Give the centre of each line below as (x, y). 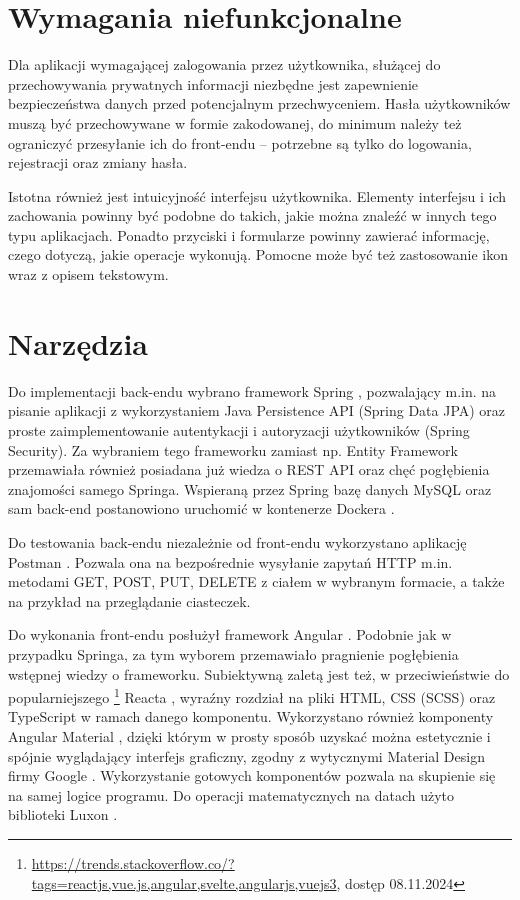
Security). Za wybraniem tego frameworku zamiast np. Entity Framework (233, 449)
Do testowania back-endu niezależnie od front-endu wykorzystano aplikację (237, 541)
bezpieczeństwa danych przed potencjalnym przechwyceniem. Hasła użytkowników (259, 103)
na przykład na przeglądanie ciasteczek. (129, 600)
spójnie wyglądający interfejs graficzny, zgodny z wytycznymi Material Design (246, 755)
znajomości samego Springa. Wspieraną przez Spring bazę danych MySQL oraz (250, 488)
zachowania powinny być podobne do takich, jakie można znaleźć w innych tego (252, 215)
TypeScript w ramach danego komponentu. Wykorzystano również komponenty (251, 716)
